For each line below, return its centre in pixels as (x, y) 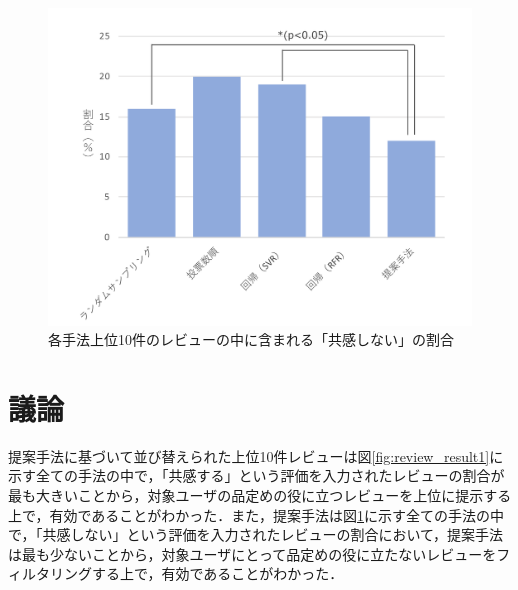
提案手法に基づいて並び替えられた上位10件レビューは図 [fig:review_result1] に (256, 455)
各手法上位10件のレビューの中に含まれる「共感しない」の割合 (251, 339)
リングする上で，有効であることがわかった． (196, 573)
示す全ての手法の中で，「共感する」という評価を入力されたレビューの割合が (256, 475)
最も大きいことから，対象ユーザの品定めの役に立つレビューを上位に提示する (260, 495)
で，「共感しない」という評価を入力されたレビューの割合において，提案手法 (256, 534)
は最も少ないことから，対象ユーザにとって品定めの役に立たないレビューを (252, 553)
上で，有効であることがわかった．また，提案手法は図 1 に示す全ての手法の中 (256, 514)
